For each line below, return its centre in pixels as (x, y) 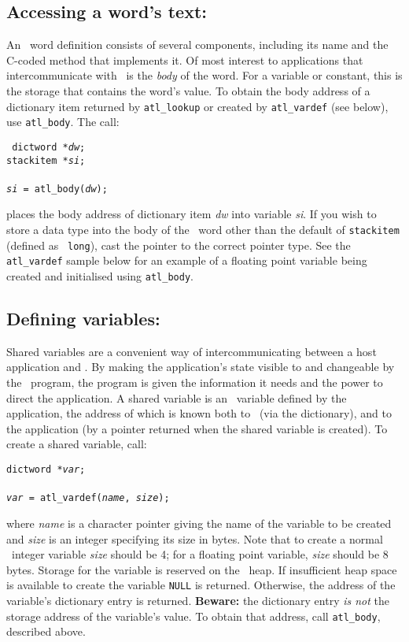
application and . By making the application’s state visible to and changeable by (201, 367)
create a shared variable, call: (77, 444)
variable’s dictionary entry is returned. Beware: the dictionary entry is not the (198, 600)
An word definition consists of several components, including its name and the (197, 45)
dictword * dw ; (49, 147)
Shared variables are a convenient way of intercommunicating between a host (192, 351)
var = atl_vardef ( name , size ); (88, 498)
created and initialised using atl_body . (100, 276)
